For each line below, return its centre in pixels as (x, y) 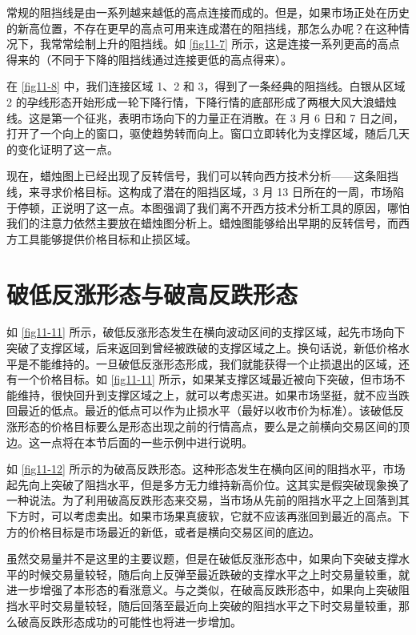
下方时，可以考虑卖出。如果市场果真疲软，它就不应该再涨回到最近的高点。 (202, 515)
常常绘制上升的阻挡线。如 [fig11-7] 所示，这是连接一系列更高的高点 (225, 44)
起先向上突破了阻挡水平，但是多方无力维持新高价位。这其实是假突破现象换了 (208, 484)
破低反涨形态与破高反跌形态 (152, 293)
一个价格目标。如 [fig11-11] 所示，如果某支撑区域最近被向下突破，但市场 (206, 379)
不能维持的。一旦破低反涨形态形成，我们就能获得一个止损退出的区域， (213, 363)
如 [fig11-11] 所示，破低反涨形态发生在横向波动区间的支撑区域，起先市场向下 (206, 332)
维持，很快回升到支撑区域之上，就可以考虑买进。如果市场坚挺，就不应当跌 (213, 394)
